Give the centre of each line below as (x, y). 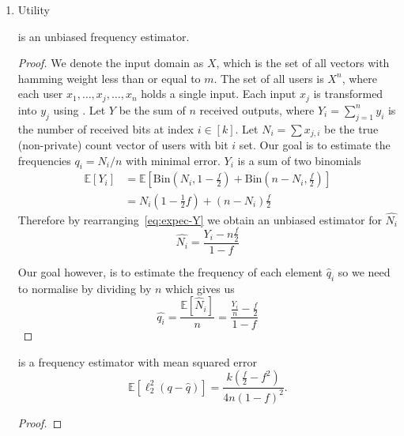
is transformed (348, 94)
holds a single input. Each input (219, 94)
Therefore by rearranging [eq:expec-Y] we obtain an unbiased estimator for (200, 219)
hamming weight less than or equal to (109, 78)
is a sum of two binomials (299, 160)
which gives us (200, 288)
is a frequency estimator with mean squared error (138, 361)
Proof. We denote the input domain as (111, 63)
